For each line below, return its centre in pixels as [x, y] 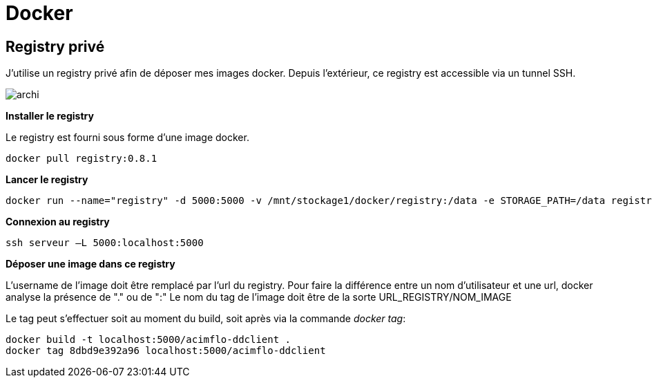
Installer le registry [50, 116]
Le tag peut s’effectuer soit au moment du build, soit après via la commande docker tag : [206, 319]
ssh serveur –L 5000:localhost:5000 [105, 243]
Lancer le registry [47, 180]
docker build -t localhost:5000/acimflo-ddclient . [148, 340]
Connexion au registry [58, 222]
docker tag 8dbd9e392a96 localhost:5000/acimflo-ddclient [166, 351]
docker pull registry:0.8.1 [81, 159]
